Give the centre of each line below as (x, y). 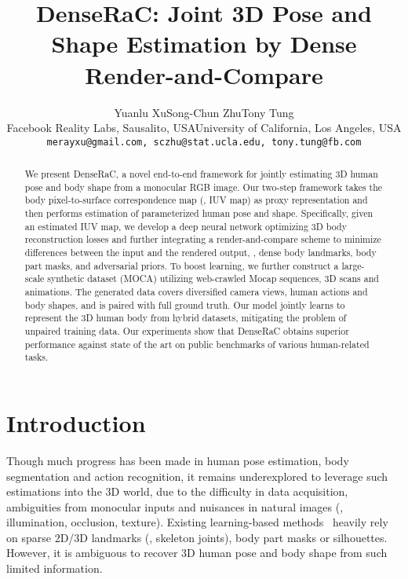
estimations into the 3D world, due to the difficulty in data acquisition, (177, 491)
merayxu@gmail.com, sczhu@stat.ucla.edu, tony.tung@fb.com (204, 142)
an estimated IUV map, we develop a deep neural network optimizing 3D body (186, 226)
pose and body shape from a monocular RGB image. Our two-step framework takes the (204, 187)
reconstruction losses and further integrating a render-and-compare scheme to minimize (203, 239)
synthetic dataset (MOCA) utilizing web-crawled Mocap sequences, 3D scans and (213, 279)
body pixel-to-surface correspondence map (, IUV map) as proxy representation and (196, 200)
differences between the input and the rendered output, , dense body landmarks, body (200, 253)
